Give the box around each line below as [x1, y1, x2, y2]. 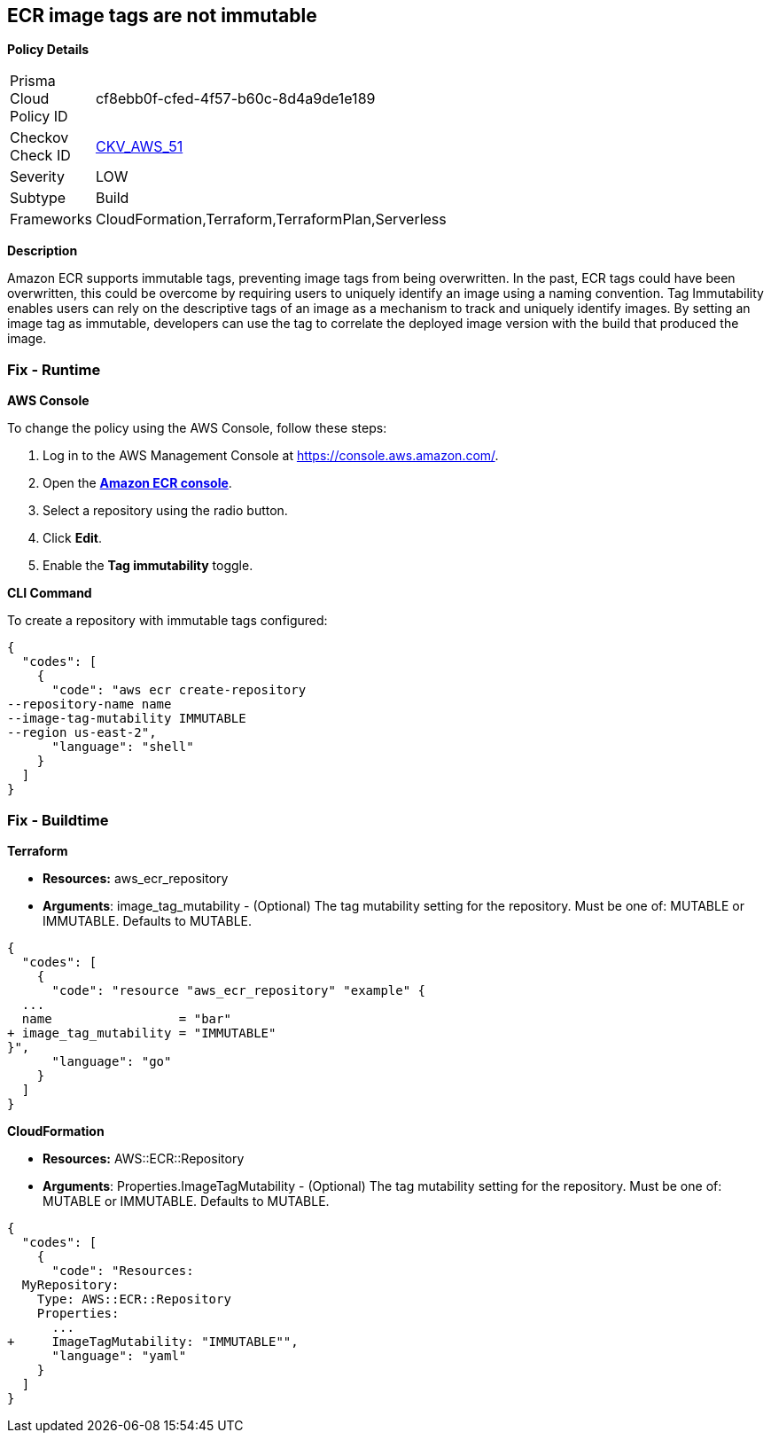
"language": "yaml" [51, 1348, 187, 1363]
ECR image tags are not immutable [7, 4, 317, 27]
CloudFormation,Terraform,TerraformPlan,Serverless [95, 210, 447, 229]
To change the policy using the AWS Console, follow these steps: [7, 420, 387, 436]
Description [7, 243, 78, 259]
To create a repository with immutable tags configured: [7, 613, 328, 629]
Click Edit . [43, 530, 102, 546]
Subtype [10, 189, 66, 207]
